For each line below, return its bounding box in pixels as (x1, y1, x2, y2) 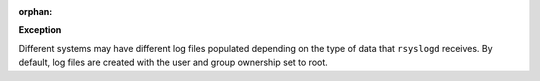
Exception (18, 24, 62, 36)
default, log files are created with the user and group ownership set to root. (18, 56, 329, 69)
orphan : (18, 6, 53, 17)
